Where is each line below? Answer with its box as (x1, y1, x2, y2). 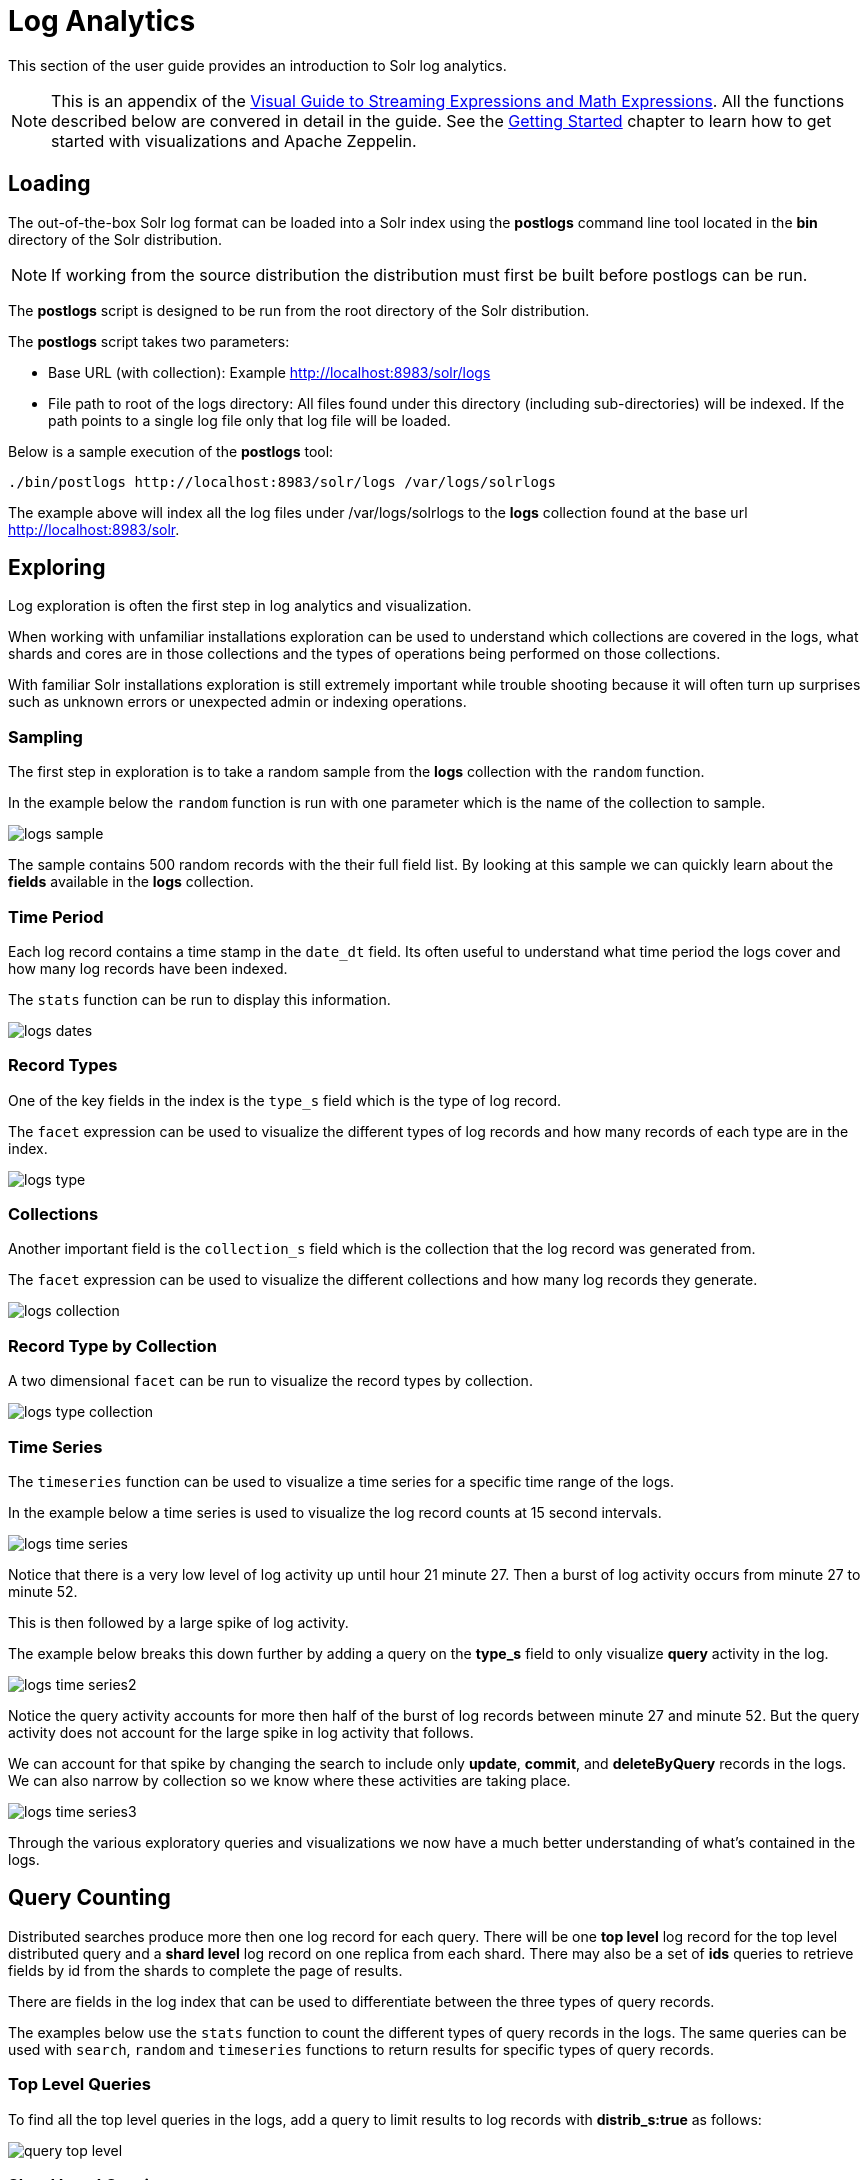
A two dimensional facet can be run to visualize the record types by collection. (8, 1372, 533, 1390)
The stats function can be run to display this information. (8, 990, 391, 1008)
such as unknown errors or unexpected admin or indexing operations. (8, 693, 467, 711)
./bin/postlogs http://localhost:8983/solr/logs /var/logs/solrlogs (8, 473, 556, 490)
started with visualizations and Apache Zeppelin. (51, 130, 417, 151)
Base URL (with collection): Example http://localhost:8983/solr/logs (48, 363, 491, 381)
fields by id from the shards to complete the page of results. (8, 1961, 403, 1979)
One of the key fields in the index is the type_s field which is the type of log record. (8, 1091, 562, 1109)
